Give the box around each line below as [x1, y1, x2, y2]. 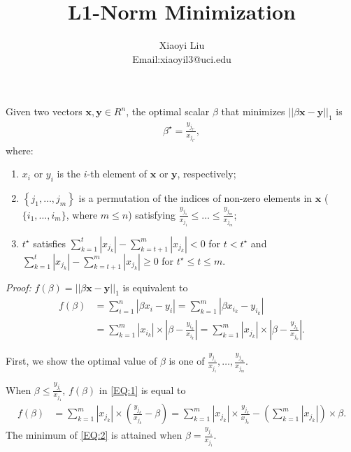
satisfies [33, 235, 66, 250]
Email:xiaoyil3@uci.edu [132, 51, 231, 66]
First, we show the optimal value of [6, 353, 157, 368]
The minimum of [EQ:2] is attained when [6, 428, 182, 442]
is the [57, 166, 81, 181]
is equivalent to [122, 279, 188, 294]
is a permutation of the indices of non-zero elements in [78, 191, 313, 205]
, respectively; [177, 166, 236, 181]
